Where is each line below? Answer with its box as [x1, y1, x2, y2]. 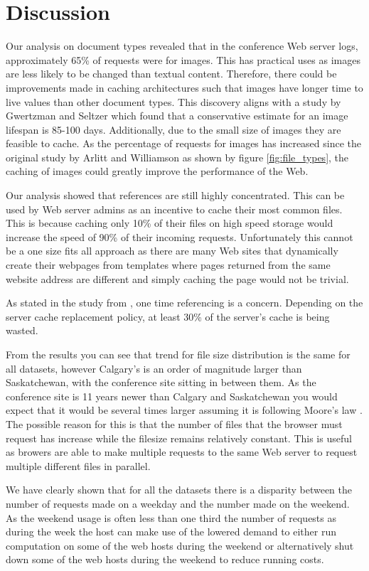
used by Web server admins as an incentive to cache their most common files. [6, 201, 343, 216]
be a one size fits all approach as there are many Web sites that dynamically [6, 243, 338, 258]
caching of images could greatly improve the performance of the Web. [6, 164, 309, 178]
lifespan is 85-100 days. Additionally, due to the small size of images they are [6, 122, 341, 137]
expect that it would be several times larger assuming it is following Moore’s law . [6, 402, 363, 417]
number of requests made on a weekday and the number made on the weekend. [6, 496, 350, 511]
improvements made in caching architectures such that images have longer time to [6, 80, 363, 95]
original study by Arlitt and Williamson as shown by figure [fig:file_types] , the [6, 149, 349, 164]
